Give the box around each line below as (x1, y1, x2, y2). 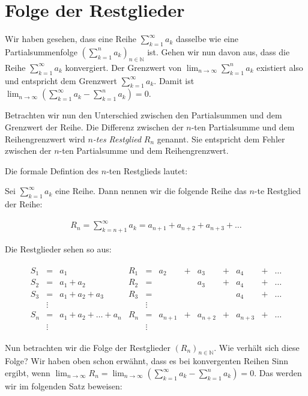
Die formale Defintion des (5, 164, 99, 177)
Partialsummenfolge (5, 45, 77, 58)
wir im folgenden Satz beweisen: (5, 380, 122, 392)
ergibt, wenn (5, 367, 50, 379)
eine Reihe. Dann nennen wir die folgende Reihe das (55, 184, 247, 197)
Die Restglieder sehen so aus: (5, 243, 112, 255)
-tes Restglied (92, 132, 142, 145)
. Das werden (254, 367, 302, 379)
